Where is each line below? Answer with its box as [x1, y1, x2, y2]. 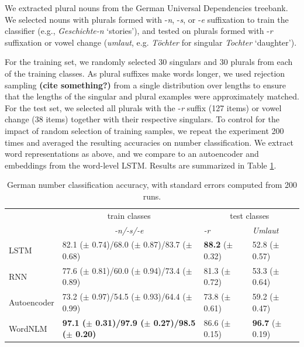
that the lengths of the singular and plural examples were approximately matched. [5, 90, 300, 102]
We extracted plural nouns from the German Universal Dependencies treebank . [5, 2, 288, 13]
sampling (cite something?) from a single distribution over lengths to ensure [5, 78, 286, 91]
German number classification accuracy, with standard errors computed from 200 [6, 178, 298, 191]
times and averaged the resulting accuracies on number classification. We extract [5, 136, 294, 148]
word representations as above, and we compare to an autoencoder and [5, 147, 259, 160]
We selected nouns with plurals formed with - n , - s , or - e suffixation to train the [5, 13, 289, 25]
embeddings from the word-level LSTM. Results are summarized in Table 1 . [5, 159, 277, 171]
